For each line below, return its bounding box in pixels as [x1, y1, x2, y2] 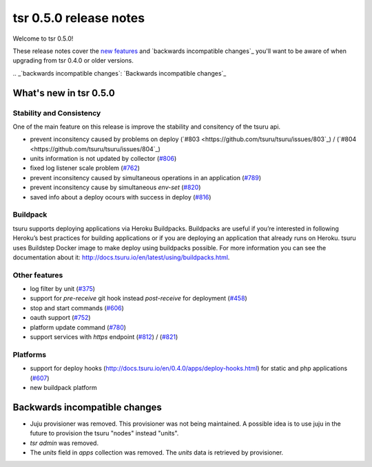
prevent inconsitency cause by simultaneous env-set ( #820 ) [30, 183, 201, 192]
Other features [12, 270, 63, 280]
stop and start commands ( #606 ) [30, 303, 124, 312]
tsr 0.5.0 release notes [12, 10, 145, 25]
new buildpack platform [30, 383, 97, 391]
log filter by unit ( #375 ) [30, 285, 96, 293]
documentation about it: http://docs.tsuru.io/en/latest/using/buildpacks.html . [12, 253, 230, 261]
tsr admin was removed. [30, 439, 99, 447]
